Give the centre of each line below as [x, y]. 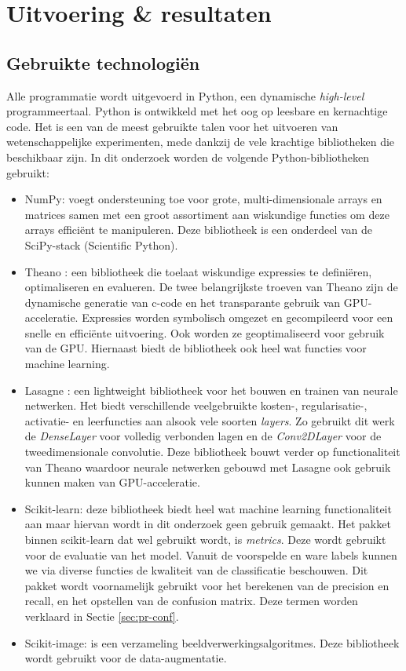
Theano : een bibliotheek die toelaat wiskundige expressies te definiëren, [198, 271]
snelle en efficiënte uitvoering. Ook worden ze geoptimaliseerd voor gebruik [205, 332]
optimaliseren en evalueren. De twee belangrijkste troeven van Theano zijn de [211, 287]
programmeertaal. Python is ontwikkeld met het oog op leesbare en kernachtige [197, 111]
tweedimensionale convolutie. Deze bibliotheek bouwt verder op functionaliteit [212, 452]
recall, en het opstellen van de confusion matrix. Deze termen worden [191, 601]
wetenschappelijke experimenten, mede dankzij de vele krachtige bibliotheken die [201, 142]
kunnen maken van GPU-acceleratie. [112, 482]
